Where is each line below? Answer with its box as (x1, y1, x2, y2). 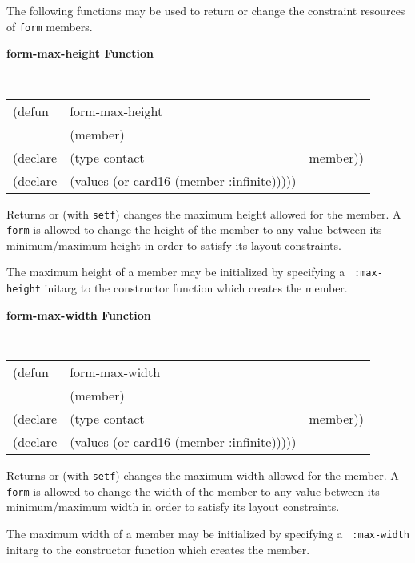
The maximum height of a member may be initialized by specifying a (6, 263, 345, 280)
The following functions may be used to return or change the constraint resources (6, 2, 405, 18)
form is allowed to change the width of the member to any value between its (6, 482, 380, 499)
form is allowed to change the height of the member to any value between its (6, 221, 382, 238)
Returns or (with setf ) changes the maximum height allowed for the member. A (6, 205, 401, 222)
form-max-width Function (6, 306, 151, 323)
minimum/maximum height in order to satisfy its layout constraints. (6, 236, 341, 253)
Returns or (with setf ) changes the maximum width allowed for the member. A (6, 466, 399, 483)
